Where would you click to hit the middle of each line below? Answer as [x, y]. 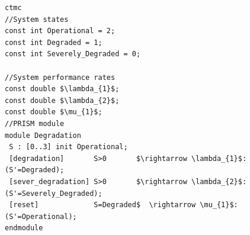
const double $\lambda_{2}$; [62, 100]
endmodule [24, 228]
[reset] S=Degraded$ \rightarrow [102, 205]
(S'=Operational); [41, 216]
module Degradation [43, 135]
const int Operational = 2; [60, 31]
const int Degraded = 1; [54, 42]
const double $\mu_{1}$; [54, 112]
